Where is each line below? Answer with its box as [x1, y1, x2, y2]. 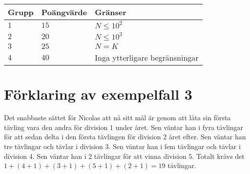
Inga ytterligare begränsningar [95, 52, 199, 63]
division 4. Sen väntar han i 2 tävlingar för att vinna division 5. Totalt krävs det [4, 151, 245, 161]
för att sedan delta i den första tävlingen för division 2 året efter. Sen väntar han [4, 131, 246, 142]
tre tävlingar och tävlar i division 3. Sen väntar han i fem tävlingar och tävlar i [4, 141, 241, 151]
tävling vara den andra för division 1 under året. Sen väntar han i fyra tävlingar [4, 122, 244, 132]
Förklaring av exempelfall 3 [4, 84, 192, 104]
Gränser [95, 6, 126, 18]
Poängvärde [41, 6, 87, 18]
